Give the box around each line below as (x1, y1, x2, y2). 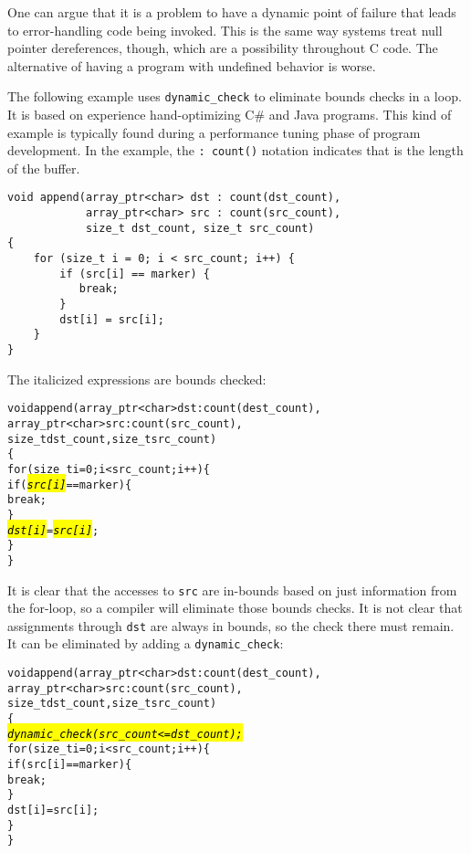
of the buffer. (7, 158, 80, 177)
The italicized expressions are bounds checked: (7, 369, 267, 388)
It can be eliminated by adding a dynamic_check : (7, 634, 284, 653)
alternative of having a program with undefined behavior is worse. (7, 56, 376, 75)
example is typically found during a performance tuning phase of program (7, 122, 421, 142)
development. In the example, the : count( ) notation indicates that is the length (7, 141, 464, 160)
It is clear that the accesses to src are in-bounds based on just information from (7, 580, 457, 599)
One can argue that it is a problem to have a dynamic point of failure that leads (7, 3, 456, 21)
